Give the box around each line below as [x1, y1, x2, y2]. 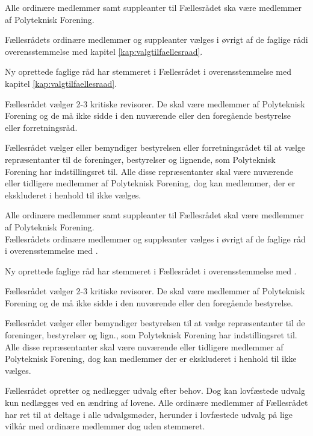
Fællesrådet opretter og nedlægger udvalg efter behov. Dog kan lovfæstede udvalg [5, 384, 305, 397]
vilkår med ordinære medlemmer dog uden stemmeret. [5, 420, 205, 432]
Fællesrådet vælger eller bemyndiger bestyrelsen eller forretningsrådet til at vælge [5, 141, 306, 154]
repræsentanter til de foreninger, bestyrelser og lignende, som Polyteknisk [5, 153, 276, 165]
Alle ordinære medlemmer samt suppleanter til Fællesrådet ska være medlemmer [5, 1, 302, 13]
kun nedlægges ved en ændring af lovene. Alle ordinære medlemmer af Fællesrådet [5, 396, 308, 409]
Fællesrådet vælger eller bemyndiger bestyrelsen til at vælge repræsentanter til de [5, 317, 305, 329]
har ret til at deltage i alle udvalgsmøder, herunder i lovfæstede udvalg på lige [5, 408, 293, 420]
